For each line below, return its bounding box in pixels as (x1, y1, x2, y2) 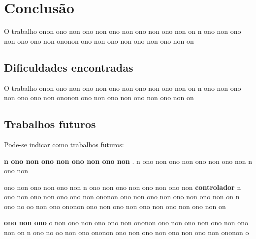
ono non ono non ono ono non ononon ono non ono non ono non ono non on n (4, 191, 240, 202)
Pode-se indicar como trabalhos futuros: (4, 139, 124, 149)
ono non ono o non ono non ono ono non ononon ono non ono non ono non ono (4, 217, 248, 228)
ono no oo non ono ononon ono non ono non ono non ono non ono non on (4, 201, 226, 211)
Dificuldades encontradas (4, 59, 133, 75)
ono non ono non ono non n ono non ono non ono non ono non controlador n (4, 182, 241, 192)
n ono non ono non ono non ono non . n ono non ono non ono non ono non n (4, 156, 252, 166)
